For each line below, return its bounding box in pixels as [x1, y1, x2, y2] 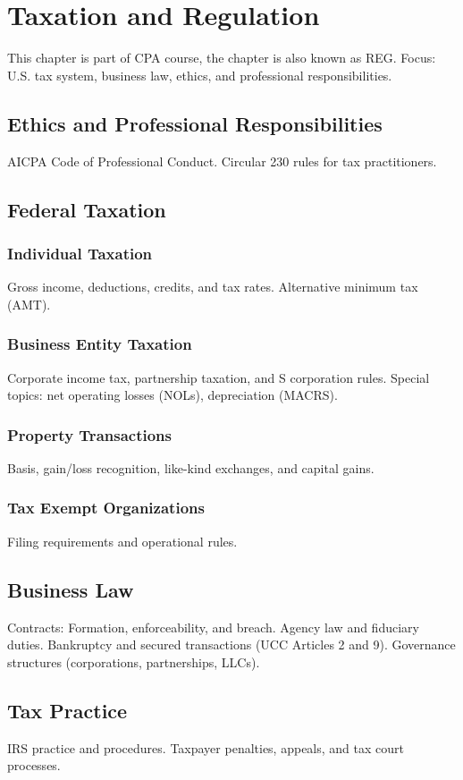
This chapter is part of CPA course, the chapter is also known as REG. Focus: [7, 48, 436, 67]
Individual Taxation [7, 242, 153, 264]
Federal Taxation [7, 195, 166, 223]
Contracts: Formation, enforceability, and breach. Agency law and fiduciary [7, 617, 419, 636]
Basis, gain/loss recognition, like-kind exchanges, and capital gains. [7, 458, 375, 477]
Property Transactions [7, 423, 172, 445]
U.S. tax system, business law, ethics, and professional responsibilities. [7, 65, 392, 84]
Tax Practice [7, 696, 128, 724]
